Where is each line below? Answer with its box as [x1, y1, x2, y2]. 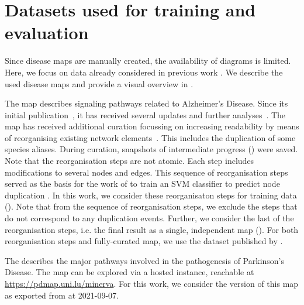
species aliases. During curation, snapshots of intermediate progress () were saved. [5, 143, 298, 155]
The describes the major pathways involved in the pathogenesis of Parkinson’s [5, 254, 285, 266]
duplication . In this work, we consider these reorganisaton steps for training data [5, 189, 297, 201]
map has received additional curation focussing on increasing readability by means [5, 120, 299, 132]
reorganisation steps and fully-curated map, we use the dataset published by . [5, 235, 283, 247]
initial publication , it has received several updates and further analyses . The [5, 108, 286, 121]
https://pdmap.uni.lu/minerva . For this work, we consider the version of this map [5, 277, 299, 289]
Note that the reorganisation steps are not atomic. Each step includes [5, 155, 254, 167]
